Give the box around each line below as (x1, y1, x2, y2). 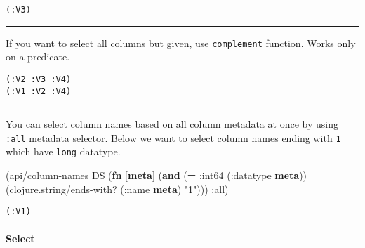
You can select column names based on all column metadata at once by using (6, 117, 338, 131)
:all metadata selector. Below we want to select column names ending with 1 (6, 130, 341, 145)
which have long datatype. (6, 144, 121, 159)
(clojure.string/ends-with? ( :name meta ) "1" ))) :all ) (6, 181, 229, 196)
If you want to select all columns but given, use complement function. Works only (6, 35, 356, 50)
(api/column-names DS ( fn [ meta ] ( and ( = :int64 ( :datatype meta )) (6, 168, 307, 183)
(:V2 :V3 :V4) (6, 74, 72, 84)
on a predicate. (6, 49, 70, 64)
